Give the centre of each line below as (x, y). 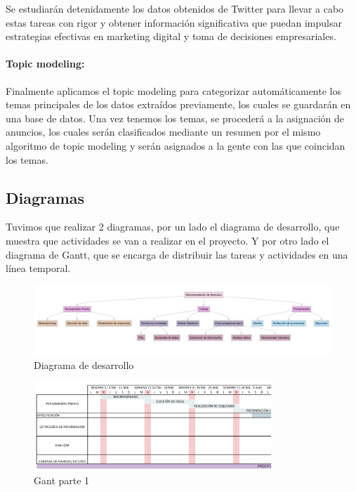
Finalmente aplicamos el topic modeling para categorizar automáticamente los (173, 90)
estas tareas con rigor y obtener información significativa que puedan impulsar (174, 22)
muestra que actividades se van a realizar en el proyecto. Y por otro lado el (167, 240)
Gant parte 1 (62, 480)
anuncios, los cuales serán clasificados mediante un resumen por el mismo (163, 132)
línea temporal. (38, 268)
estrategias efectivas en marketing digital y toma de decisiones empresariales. (171, 36)
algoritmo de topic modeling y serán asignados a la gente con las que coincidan (176, 145)
